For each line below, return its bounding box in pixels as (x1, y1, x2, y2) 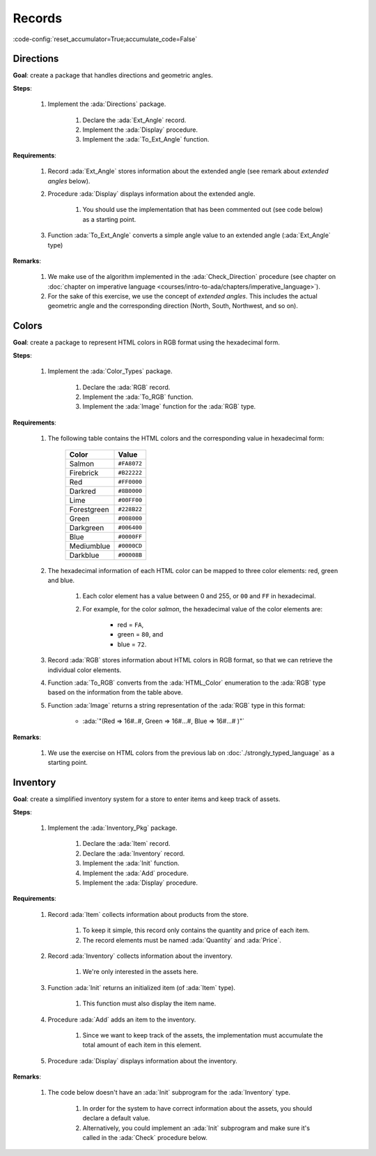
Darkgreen (69, 523, 104, 533)
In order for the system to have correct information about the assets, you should (82, 1104, 313, 1112)
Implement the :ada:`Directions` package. (47, 100, 166, 108)
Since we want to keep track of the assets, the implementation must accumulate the (82, 1030, 324, 1039)
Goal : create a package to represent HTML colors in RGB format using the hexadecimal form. (13, 338, 280, 347)
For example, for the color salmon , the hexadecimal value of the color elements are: (82, 604, 323, 613)
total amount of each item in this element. (82, 1041, 202, 1049)
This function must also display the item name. (82, 999, 217, 1007)
